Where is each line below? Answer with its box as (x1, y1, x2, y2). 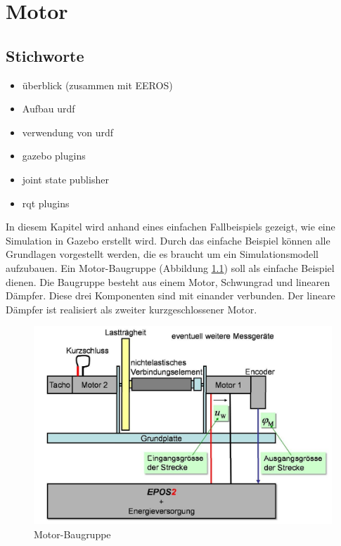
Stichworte (6, 44, 84, 66)
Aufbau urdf (22, 101, 75, 116)
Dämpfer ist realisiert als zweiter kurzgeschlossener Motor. (6, 301, 257, 316)
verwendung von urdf (22, 124, 114, 139)
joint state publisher (22, 171, 109, 186)
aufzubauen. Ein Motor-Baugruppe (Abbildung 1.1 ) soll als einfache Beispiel (6, 260, 335, 275)
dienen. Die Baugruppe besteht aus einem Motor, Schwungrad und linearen (6, 274, 330, 289)
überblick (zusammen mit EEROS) (22, 77, 173, 92)
